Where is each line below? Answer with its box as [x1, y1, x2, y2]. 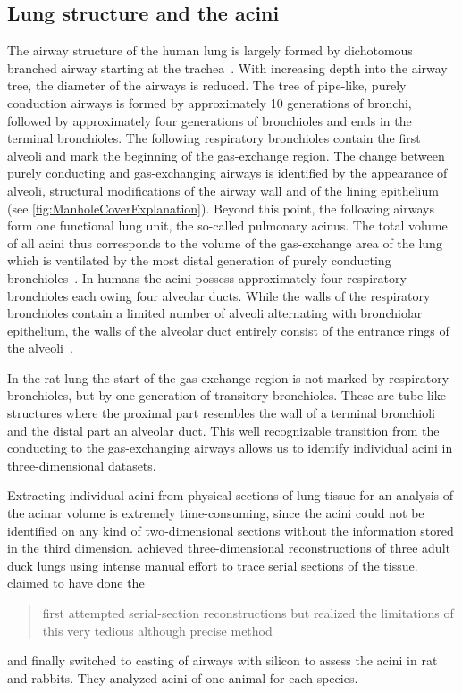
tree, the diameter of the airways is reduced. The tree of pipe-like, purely [7, 76, 407, 95]
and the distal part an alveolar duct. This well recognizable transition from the [7, 421, 440, 439]
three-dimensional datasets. [7, 455, 156, 474]
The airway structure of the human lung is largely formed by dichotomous [7, 41, 413, 60]
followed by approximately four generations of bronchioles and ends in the [7, 111, 412, 129]
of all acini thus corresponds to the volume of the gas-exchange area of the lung [7, 233, 442, 252]
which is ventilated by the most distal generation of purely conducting [7, 251, 391, 270]
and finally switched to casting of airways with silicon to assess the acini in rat [7, 651, 438, 670]
